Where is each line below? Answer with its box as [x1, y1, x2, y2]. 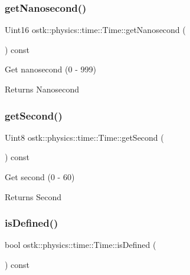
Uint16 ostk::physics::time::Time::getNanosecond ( [5, 24, 186, 36]
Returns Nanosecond [5, 83, 80, 95]
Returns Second [5, 190, 61, 203]
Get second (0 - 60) [5, 171, 75, 183]
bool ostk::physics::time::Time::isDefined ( [5, 238, 156, 251]
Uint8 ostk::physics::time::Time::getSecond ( [5, 131, 164, 143]
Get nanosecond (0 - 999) [5, 63, 96, 75]
